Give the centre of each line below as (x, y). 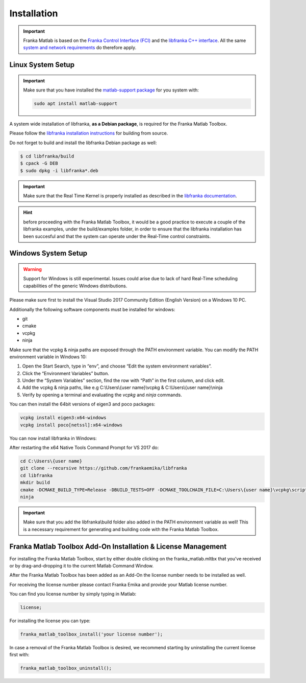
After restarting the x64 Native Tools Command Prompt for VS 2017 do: (84, 447)
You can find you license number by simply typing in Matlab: (73, 594)
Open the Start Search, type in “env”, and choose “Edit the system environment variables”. (117, 366)
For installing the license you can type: (50, 621)
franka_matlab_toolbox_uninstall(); (66, 668)
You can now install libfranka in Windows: (53, 438)
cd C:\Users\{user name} (51, 461)
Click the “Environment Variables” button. (66, 373)
